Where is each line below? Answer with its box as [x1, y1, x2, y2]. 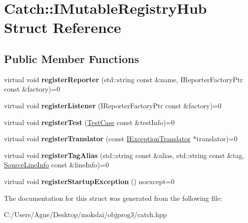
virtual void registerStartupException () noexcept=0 [4, 176, 175, 186]
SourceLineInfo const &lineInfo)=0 [4, 159, 109, 170]
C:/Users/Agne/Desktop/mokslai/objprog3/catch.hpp [4, 209, 167, 220]
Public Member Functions [4, 51, 139, 66]
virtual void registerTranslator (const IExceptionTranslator [4, 133, 191, 144]
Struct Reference [4, 17, 121, 37]
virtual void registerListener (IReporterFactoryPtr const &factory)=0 [4, 100, 221, 110]
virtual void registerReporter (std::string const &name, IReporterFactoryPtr [4, 74, 243, 84]
